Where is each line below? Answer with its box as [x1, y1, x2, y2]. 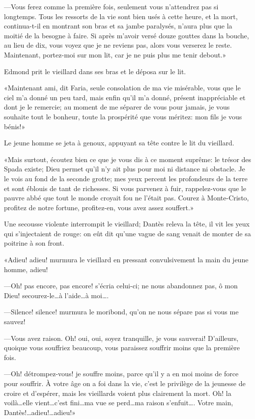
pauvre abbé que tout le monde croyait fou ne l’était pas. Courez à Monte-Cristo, [4, 193, 249, 203]
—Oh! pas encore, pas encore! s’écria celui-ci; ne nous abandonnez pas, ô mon [4, 280, 238, 291]
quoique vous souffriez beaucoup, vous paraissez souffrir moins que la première [4, 342, 240, 353]
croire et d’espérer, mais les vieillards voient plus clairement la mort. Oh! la [4, 388, 231, 398]
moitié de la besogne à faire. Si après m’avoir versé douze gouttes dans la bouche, [4, 30, 249, 40]
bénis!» [4, 121, 26, 131]
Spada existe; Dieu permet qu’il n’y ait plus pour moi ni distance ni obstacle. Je [4, 164, 245, 174]
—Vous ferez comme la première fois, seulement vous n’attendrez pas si [4, 1, 219, 11]
